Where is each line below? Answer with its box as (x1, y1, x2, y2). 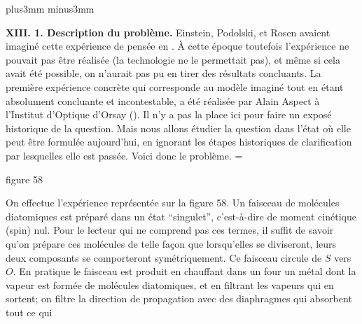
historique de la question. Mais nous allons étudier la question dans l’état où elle (6, 120, 351, 135)
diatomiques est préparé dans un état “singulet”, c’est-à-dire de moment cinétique (6, 209, 356, 223)
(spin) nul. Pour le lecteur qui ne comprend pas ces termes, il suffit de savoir (6, 223, 334, 237)
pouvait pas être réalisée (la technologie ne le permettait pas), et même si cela (6, 52, 340, 66)
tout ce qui (6, 304, 53, 319)
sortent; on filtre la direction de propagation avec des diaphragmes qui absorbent (6, 291, 352, 306)
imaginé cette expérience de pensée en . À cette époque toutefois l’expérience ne (6, 38, 349, 53)
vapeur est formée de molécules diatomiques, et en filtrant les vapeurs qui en (6, 277, 334, 292)
